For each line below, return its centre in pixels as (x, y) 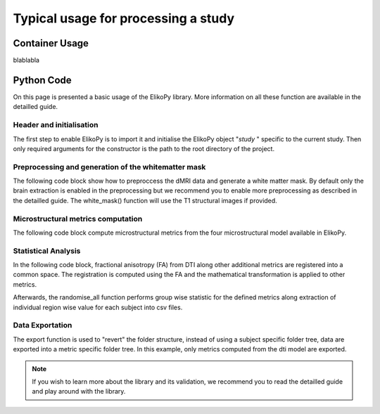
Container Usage (51, 43)
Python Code (42, 80)
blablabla (26, 60)
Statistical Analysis (47, 251)
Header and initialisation (56, 125)
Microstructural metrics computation (78, 219)
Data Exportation (43, 325)
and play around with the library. (79, 392)
